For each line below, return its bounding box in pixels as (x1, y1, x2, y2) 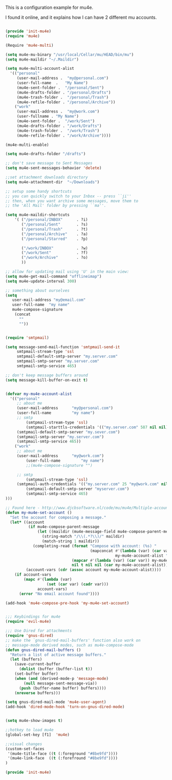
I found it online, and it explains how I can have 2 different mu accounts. (5, 14, 157, 20)
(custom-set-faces (5, 746, 45, 751)
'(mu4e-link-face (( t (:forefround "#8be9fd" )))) (7, 756, 118, 761)
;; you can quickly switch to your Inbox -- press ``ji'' (5, 194, 132, 199)
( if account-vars (14, 572, 52, 577)
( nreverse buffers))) (14, 690, 60, 695)
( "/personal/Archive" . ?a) (21, 231, 88, 237)
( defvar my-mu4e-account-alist (5, 391, 72, 396)
